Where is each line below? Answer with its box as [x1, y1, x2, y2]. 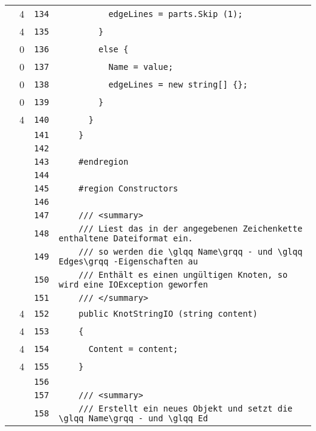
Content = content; [88, 343, 179, 354]
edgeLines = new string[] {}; [108, 79, 248, 89]
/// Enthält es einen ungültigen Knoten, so [78, 270, 288, 280]
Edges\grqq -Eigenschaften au [58, 257, 198, 266]
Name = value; [108, 61, 173, 72]
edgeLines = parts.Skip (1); [108, 9, 243, 19]
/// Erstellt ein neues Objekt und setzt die [78, 404, 293, 413]
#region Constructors [78, 184, 179, 193]
